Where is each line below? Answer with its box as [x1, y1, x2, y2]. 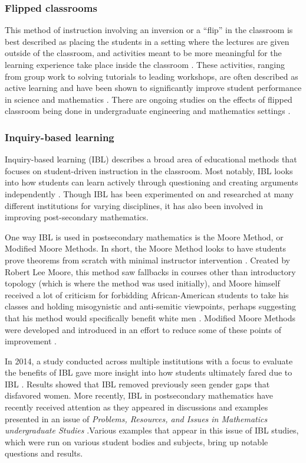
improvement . [5, 335, 57, 347]
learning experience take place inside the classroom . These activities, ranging [5, 58, 285, 70]
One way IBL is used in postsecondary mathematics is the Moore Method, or [5, 230, 284, 243]
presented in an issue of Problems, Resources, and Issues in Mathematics [5, 412, 268, 425]
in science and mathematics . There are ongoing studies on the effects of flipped [5, 93, 292, 105]
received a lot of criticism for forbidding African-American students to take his [5, 288, 289, 301]
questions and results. [5, 447, 83, 459]
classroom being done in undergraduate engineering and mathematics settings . [5, 105, 291, 117]
